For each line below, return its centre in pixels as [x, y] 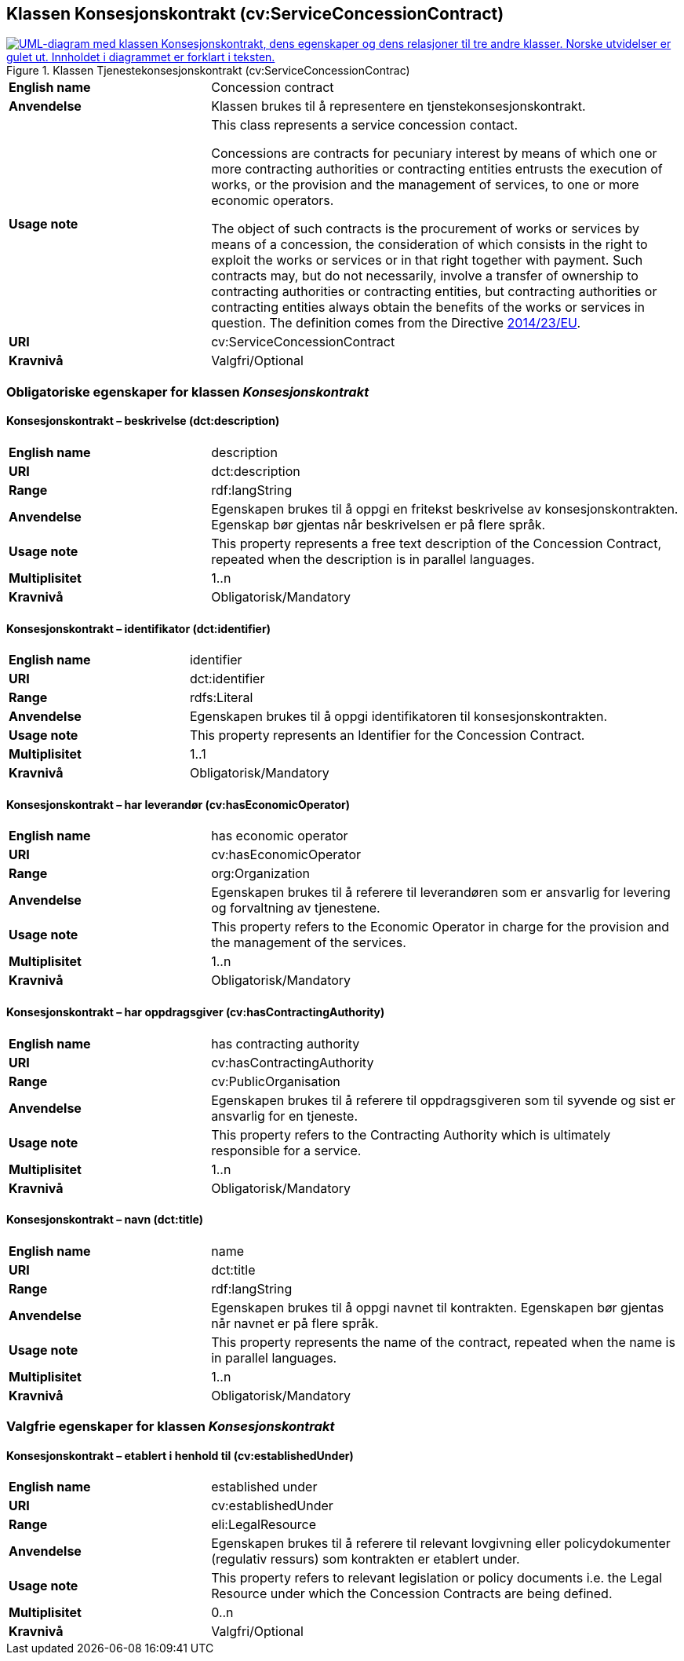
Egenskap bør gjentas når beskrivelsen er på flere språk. [378, 525]
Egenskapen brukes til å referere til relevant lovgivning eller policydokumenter [441, 1544]
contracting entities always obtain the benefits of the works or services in [428, 307]
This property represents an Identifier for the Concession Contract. [387, 735]
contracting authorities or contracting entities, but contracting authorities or [434, 292]
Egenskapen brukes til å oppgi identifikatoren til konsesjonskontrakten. [398, 717]
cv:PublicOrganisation [276, 1081]
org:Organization [261, 874]
